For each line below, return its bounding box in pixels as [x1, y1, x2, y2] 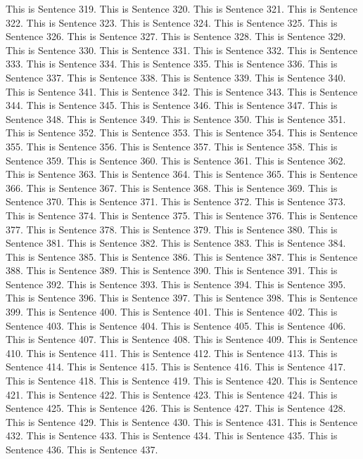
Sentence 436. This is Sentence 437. [6, 442, 158, 456]
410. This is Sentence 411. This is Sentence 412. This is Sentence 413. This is [6, 345, 338, 360]
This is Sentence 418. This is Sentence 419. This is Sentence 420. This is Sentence [6, 373, 357, 388]
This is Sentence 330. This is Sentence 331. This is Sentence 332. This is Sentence [6, 42, 357, 57]
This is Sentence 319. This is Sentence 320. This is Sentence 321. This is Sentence [6, 1, 357, 15]
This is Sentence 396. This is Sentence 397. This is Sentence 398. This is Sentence [6, 290, 357, 305]
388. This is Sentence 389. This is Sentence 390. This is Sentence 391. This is [6, 263, 338, 278]
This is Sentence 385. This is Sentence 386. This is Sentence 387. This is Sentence [6, 249, 357, 264]
